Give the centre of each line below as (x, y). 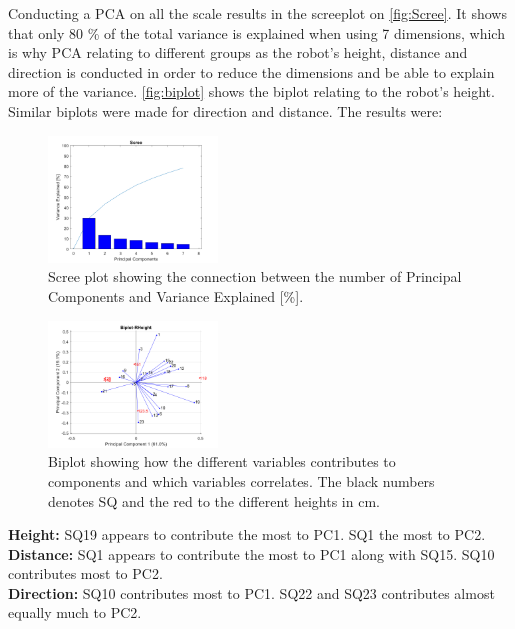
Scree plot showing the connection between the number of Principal (255, 276)
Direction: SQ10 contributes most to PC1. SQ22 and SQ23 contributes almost (251, 592)
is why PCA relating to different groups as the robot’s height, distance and (238, 52)
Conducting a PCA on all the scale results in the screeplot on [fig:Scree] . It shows (257, 13)
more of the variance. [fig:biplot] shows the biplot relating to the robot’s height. (251, 91)
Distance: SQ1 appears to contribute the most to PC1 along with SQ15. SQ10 (251, 553)
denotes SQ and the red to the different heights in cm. (214, 500)
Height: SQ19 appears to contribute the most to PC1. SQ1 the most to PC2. (247, 534)
